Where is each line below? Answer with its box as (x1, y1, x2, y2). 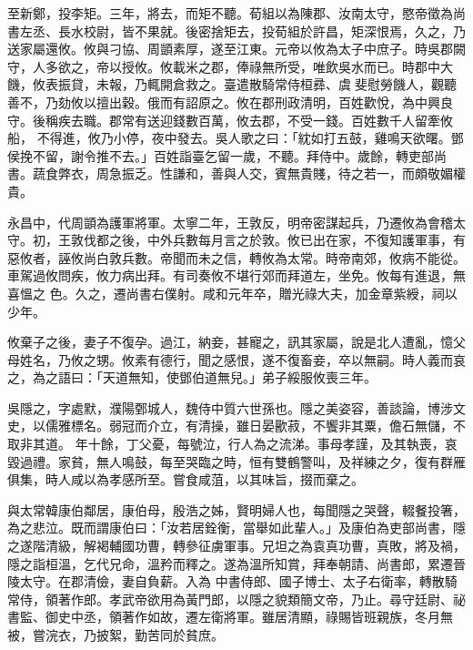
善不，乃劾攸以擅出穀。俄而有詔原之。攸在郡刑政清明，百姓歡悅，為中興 (7, 92, 440, 111)
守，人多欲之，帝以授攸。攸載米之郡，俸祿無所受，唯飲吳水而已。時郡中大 (7, 56, 453, 76)
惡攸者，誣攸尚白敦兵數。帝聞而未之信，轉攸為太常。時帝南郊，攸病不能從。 (7, 248, 466, 267)
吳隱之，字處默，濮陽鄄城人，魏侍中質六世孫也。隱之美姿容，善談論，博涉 (7, 398, 453, 417)
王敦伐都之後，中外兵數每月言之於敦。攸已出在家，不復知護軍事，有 (57, 230, 466, 249)
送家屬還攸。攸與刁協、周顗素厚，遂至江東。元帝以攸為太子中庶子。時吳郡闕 (7, 39, 466, 58)
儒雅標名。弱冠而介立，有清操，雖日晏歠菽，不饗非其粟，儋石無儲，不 (45, 416, 466, 435)
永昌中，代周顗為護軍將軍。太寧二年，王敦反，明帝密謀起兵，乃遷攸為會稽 (7, 212, 453, 231)
